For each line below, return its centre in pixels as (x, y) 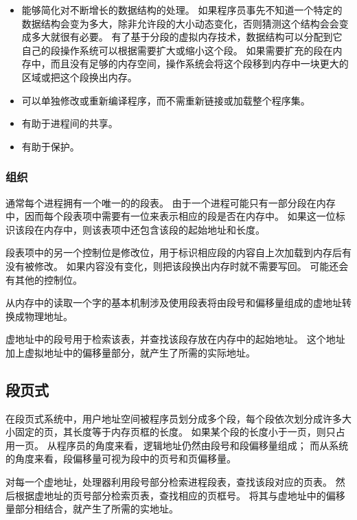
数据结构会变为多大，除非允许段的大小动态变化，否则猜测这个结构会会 (180, 23)
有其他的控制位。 (44, 279)
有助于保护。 (50, 146)
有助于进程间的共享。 (70, 123)
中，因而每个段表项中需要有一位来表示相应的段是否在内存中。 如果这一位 (171, 216)
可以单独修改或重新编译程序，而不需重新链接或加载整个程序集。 (166, 100)
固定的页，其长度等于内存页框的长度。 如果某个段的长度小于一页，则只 (175, 432)
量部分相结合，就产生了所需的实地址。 (92, 509)
